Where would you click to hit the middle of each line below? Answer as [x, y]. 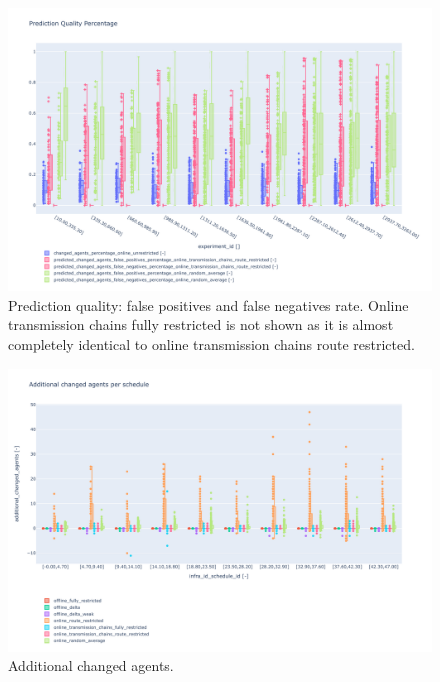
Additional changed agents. [91, 665]
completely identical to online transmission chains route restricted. [211, 344]
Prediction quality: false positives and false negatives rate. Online [208, 304]
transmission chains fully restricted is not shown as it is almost [201, 324]
